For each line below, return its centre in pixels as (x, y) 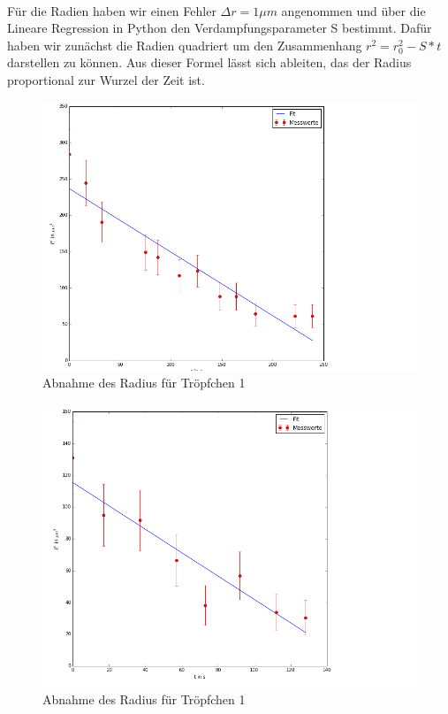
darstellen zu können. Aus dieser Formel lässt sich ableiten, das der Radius (209, 62)
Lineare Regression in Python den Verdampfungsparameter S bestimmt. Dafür (220, 28)
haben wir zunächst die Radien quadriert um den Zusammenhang (185, 45)
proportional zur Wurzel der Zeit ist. (106, 79)
